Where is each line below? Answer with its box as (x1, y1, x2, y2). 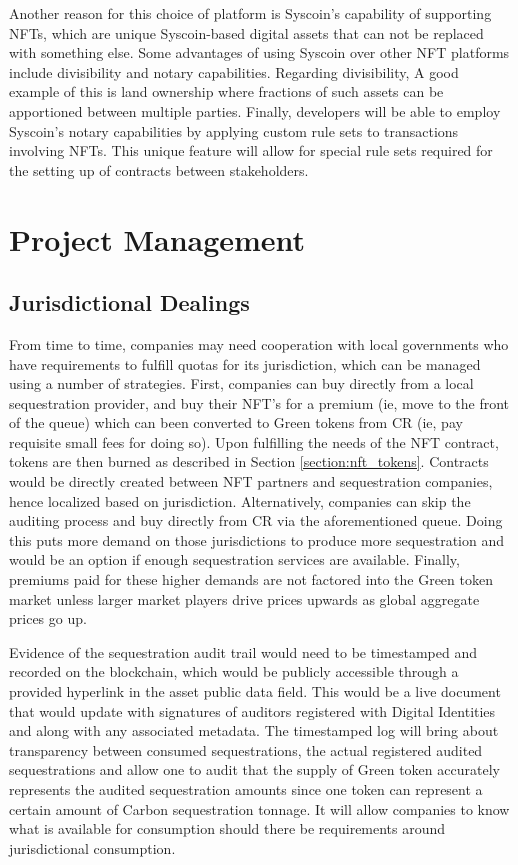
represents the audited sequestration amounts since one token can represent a (9, 778, 483, 799)
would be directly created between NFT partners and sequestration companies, (9, 471, 493, 492)
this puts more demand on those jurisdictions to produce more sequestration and (9, 529, 505, 550)
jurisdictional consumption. (9, 837, 176, 858)
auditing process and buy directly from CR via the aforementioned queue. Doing (9, 510, 503, 531)
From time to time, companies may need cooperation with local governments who (9, 333, 509, 354)
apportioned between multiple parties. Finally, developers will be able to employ (9, 100, 501, 121)
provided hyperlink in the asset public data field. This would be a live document (9, 681, 501, 702)
